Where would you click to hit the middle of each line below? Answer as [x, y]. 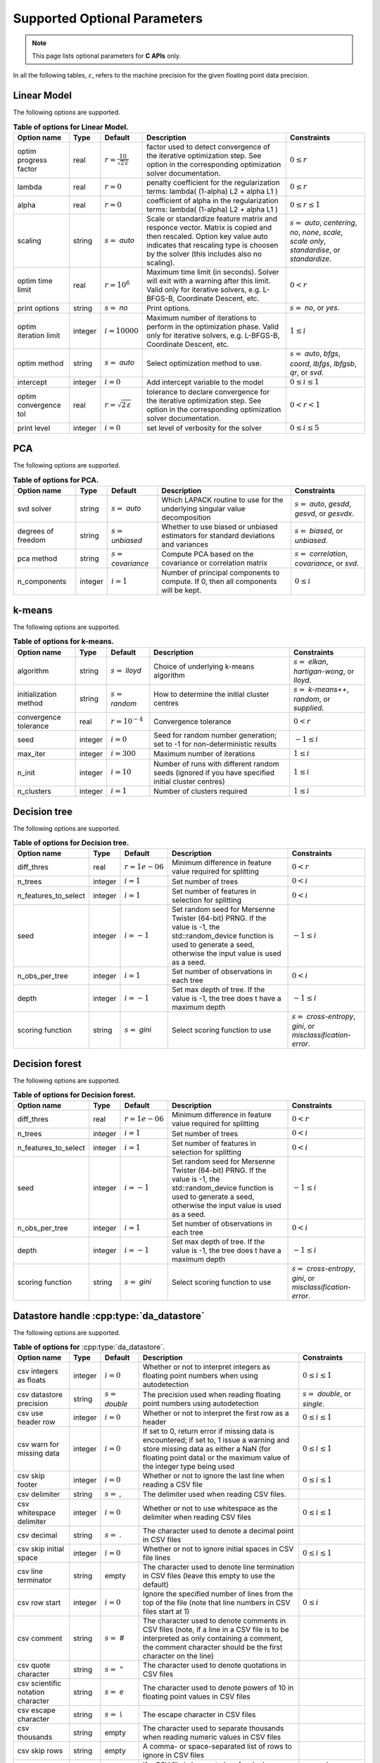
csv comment [40, 1638]
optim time [35, 281]
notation [31, 1692]
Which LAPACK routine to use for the [222, 499]
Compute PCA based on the [208, 554]
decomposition [186, 517]
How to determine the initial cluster [211, 695]
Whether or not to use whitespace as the [210, 1508]
